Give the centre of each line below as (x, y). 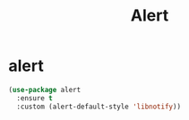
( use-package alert (45, 90)
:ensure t (34, 98)
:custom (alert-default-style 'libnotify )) (99, 107)
